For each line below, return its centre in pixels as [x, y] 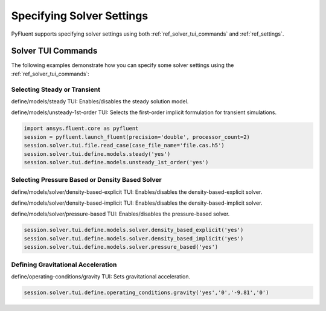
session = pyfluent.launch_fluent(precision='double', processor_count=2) [137, 137]
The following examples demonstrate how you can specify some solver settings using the [123, 65]
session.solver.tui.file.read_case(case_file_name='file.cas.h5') [124, 146]
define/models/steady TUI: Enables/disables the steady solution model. [100, 101]
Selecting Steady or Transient [56, 89]
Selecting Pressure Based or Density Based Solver [87, 180]
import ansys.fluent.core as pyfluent [81, 129]
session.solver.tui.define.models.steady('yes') [97, 154]
